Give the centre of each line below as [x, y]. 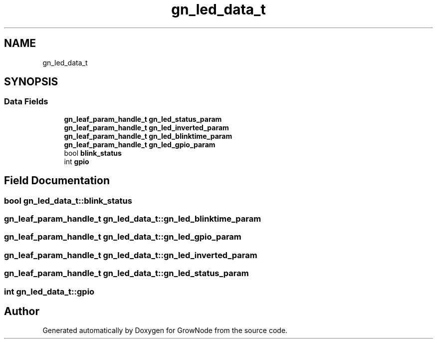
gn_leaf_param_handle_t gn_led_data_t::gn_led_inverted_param [131, 255]
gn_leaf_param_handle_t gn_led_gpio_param [140, 144]
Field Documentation [57, 181]
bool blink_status [93, 153]
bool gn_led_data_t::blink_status [68, 200]
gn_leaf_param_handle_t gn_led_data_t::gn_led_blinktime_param [133, 219]
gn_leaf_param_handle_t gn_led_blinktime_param [148, 136]
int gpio [77, 161]
